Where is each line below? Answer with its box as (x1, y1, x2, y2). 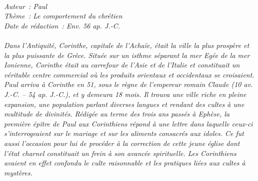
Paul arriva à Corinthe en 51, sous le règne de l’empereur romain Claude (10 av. (4, 79, 253, 89)
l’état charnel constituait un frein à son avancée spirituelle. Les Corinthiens (4, 147, 236, 158)
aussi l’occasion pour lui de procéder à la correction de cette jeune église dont (4, 137, 240, 148)
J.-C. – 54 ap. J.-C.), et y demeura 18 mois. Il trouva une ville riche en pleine (4, 88, 246, 99)
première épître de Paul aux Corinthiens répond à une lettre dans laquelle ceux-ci (4, 118, 253, 128)
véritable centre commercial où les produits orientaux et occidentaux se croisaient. (4, 69, 254, 79)
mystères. (4, 167, 33, 177)
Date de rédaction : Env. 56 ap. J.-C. (4, 20, 120, 30)
